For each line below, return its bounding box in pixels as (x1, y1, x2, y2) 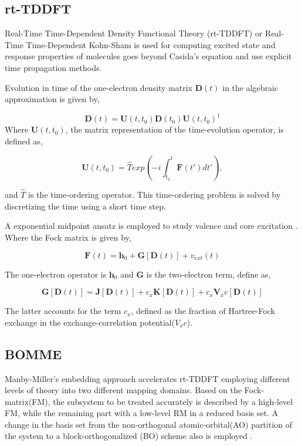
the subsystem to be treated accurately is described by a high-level (53, 395, 293, 407)
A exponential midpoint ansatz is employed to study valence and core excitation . (5, 219, 298, 232)
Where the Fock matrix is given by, (5, 231, 131, 243)
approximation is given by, (5, 93, 100, 105)
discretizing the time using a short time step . (5, 200, 166, 212)
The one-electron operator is (5, 268, 107, 280)
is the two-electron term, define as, (146, 268, 271, 280)
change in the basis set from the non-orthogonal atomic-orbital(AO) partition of (5, 418, 293, 430)
